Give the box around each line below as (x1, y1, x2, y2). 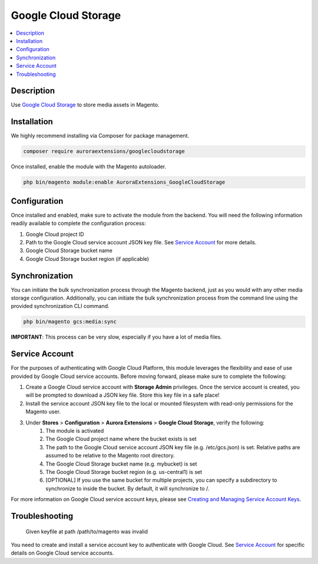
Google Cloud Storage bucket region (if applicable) (25, 255, 150, 262)
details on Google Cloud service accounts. (11, 549, 114, 556)
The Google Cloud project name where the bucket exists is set (45, 436, 197, 443)
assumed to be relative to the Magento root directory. (45, 452, 175, 459)
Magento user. (25, 408, 61, 415)
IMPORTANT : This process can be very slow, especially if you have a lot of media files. (11, 333, 222, 341)
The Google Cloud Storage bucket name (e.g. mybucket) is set (45, 460, 197, 467)
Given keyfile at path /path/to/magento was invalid (25, 527, 148, 535)
